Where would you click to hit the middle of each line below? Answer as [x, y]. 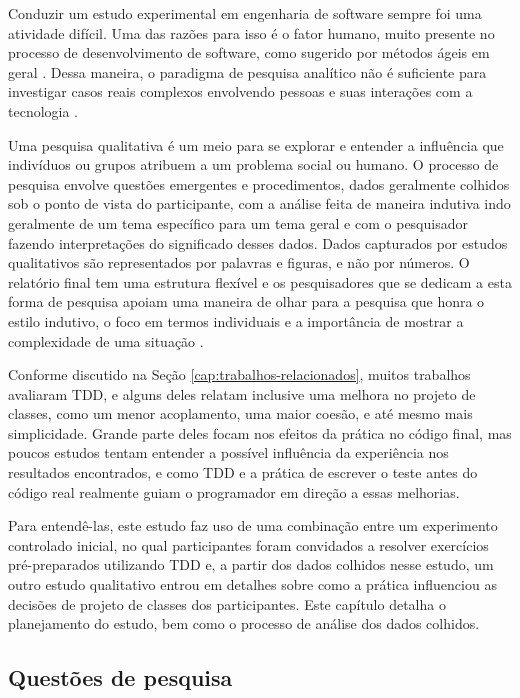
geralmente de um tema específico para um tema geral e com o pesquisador [238, 222]
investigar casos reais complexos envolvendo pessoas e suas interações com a [240, 91]
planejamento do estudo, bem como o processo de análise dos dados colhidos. [244, 623]
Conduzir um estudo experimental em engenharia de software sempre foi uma [245, 13]
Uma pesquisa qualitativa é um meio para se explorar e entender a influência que [256, 144]
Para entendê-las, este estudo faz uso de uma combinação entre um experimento [253, 525]
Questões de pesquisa [120, 677]
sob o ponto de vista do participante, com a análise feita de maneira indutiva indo [259, 203]
